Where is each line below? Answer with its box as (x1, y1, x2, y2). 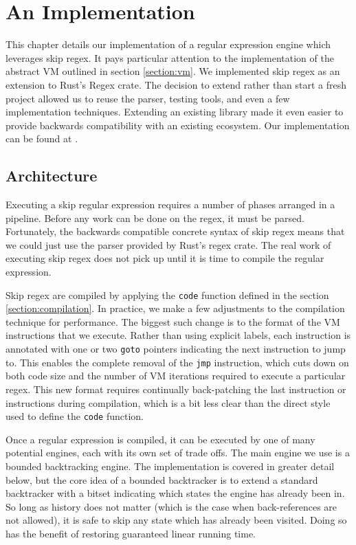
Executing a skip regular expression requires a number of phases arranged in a (5, 197, 335, 212)
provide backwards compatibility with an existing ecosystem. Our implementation (5, 118, 350, 132)
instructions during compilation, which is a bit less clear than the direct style (5, 395, 331, 410)
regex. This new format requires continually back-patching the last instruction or (5, 381, 346, 396)
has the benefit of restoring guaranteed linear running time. (5, 526, 256, 540)
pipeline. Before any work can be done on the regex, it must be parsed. (5, 210, 304, 225)
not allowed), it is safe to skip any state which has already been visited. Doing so (5, 513, 347, 527)
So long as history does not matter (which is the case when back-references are (5, 499, 337, 513)
